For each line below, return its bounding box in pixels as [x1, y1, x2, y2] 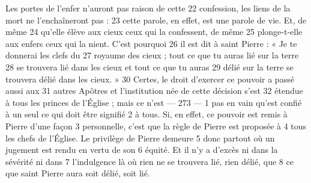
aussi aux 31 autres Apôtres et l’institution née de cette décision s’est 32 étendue [5, 84, 303, 97]
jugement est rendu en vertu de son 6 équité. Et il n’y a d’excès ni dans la [5, 143, 278, 156]
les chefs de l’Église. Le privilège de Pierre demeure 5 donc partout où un [5, 131, 275, 144]
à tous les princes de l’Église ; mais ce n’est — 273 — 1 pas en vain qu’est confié [5, 96, 302, 108]
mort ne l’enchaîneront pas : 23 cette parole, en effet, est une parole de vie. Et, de [5, 13, 307, 26]
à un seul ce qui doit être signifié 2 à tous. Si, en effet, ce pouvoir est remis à [5, 108, 288, 120]
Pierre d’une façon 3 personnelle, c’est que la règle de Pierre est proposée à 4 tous [5, 119, 307, 132]
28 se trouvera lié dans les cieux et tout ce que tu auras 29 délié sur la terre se [5, 60, 294, 73]
